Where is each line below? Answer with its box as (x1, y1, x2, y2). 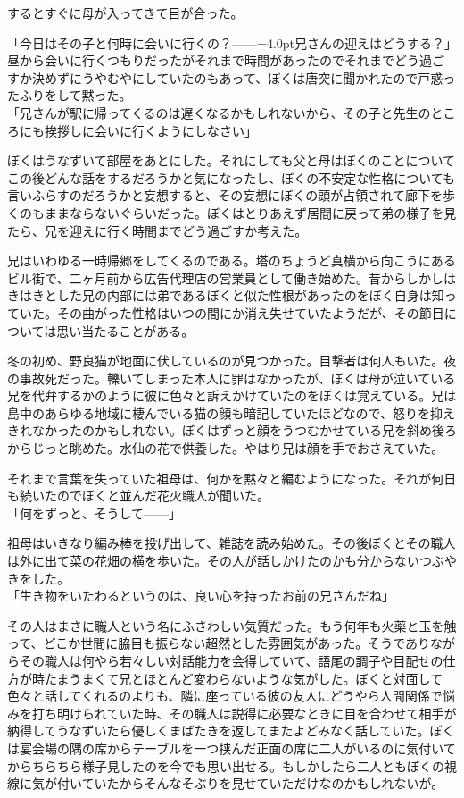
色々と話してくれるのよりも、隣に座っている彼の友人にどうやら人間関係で (7, 686, 443, 705)
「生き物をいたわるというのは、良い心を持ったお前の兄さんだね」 (7, 586, 394, 605)
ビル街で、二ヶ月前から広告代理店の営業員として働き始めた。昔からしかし (7, 268, 444, 287)
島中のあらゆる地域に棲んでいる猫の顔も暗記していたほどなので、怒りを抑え (7, 403, 456, 422)
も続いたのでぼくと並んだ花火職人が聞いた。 (7, 486, 269, 505)
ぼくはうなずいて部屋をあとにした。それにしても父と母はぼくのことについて (7, 151, 456, 170)
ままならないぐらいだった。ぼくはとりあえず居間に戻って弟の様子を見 (44, 203, 457, 222)
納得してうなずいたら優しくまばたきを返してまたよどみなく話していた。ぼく (7, 721, 455, 740)
